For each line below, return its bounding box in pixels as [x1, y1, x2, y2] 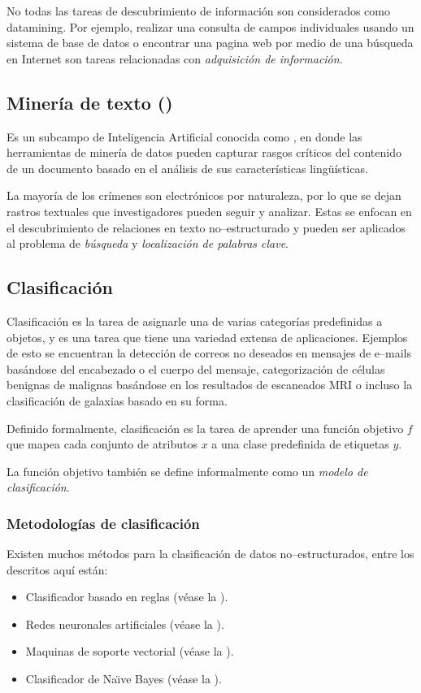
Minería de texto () [7, 89, 173, 115]
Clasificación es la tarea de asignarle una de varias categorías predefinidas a [7, 312, 383, 329]
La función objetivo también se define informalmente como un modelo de [7, 462, 368, 479]
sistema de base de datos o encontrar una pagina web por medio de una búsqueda [7, 34, 414, 51]
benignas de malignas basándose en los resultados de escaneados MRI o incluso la [7, 376, 413, 393]
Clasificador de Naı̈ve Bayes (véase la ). [25, 670, 222, 687]
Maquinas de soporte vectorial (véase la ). [25, 643, 234, 660]
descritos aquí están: [7, 561, 108, 578]
